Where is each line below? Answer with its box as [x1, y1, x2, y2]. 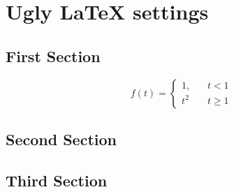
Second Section [6, 128, 117, 149]
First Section [6, 45, 101, 66]
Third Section [6, 169, 108, 191]
